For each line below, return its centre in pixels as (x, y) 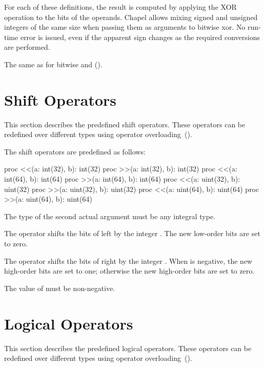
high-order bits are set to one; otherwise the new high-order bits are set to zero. (129, 271)
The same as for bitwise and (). (53, 64)
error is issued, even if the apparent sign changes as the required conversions (140, 37)
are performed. (27, 47)
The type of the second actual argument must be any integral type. (110, 216)
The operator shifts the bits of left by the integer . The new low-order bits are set (132, 233)
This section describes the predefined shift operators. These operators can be (125, 124)
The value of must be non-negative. (60, 288)
